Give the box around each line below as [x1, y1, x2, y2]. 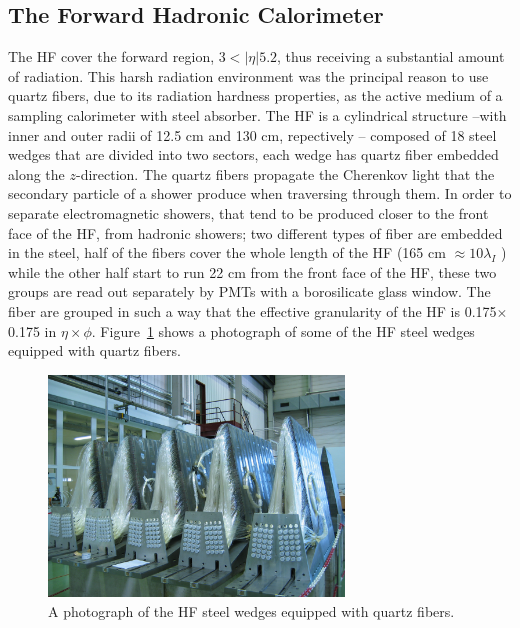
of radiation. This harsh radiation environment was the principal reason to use [8, 65, 489, 86]
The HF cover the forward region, [8, 46, 215, 67]
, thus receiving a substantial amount [277, 46, 505, 67]
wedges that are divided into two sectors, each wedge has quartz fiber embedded [8, 144, 499, 165]
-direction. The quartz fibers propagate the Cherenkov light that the [75, 163, 495, 184]
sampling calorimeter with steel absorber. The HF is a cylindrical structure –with [8, 104, 507, 125]
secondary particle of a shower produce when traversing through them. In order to [8, 183, 512, 204]
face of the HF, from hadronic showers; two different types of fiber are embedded [8, 222, 503, 243]
